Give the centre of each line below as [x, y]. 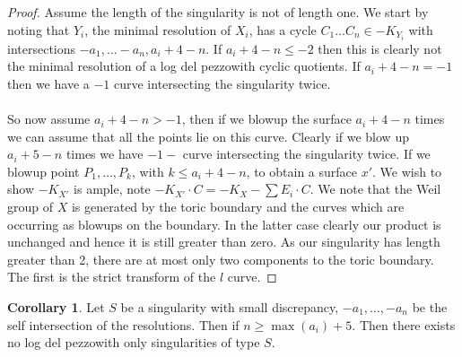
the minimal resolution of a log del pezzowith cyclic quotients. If [184, 66]
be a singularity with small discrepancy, [230, 307]
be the [430, 307]
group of [31, 207]
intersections [42, 48]
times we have [105, 154]
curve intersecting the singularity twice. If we [306, 154]
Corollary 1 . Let [56, 307]
